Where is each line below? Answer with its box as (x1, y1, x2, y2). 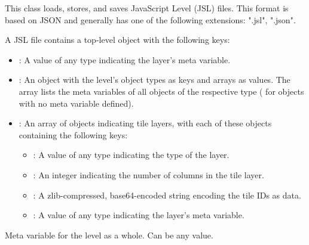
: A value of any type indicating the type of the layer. (33, 148, 230, 161)
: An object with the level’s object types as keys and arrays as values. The (19, 73, 290, 86)
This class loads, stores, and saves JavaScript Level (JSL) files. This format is (5, 2, 289, 14)
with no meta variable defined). (19, 97, 134, 109)
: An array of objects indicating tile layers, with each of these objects (19, 117, 272, 129)
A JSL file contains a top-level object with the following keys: (5, 33, 230, 46)
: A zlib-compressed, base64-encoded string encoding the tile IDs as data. (33, 188, 301, 201)
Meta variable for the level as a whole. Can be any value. (5, 228, 213, 241)
